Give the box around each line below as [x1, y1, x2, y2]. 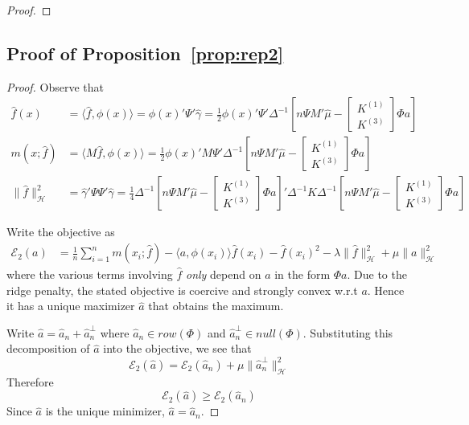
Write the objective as [6, 223, 115, 240]
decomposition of [6, 340, 90, 357]
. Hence [367, 281, 405, 298]
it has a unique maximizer [6, 297, 135, 314]
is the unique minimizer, [45, 403, 165, 419]
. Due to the [347, 266, 407, 283]
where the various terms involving [6, 266, 173, 283]
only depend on [185, 266, 261, 283]
